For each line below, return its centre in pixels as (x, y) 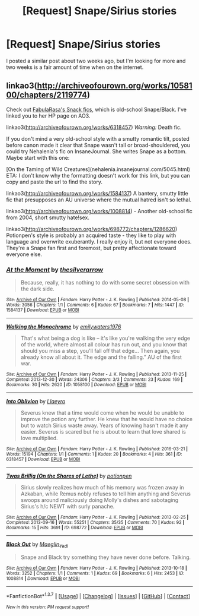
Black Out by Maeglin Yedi (37, 545)
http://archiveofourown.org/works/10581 (115, 86)
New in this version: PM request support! (48, 607)
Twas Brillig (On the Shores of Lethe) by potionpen (69, 476)
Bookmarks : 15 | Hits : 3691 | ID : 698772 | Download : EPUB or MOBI (75, 528)
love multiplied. (39, 438)
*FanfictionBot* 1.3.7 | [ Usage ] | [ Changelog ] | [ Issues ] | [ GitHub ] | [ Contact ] (98, 595)
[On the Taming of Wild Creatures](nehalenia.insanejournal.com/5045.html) (98, 169)
